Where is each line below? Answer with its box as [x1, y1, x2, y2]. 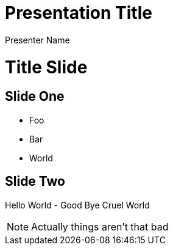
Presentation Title [5, 2, 152, 23]
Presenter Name [5, 34, 70, 45]
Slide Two [5, 174, 66, 189]
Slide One [5, 89, 65, 105]
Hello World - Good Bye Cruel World [5, 199, 150, 210]
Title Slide [5, 56, 88, 78]
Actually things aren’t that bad [31, 220, 169, 233]
